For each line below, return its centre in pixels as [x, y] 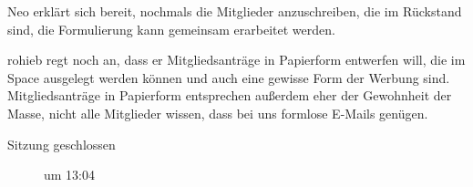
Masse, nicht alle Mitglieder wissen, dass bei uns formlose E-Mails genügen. [218, 113]
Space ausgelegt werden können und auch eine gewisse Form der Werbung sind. [229, 77]
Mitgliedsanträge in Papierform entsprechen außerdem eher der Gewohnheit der [230, 95]
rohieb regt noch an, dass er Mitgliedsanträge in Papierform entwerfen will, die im [236, 60]
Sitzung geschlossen [62, 144]
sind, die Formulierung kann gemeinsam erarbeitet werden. [171, 29]
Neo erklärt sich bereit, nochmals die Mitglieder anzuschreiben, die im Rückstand [235, 11]
